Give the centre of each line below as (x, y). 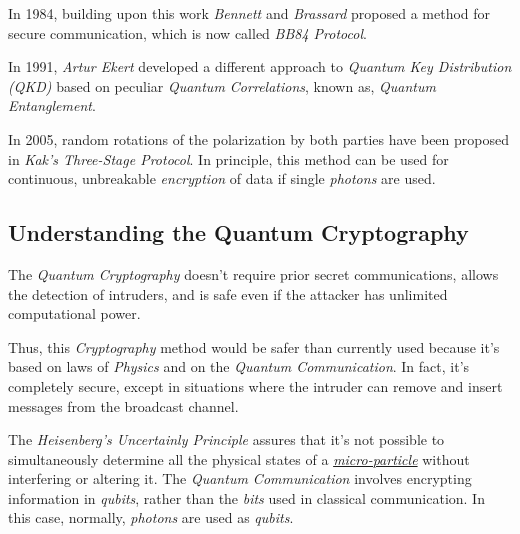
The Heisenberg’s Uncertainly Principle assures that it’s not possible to (226, 439)
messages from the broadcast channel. (123, 405)
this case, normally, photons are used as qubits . (151, 517)
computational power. (74, 313)
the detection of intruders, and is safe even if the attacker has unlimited (228, 293)
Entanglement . (52, 105)
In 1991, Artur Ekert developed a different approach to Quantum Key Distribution (260, 66)
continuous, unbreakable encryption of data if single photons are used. (222, 178)
